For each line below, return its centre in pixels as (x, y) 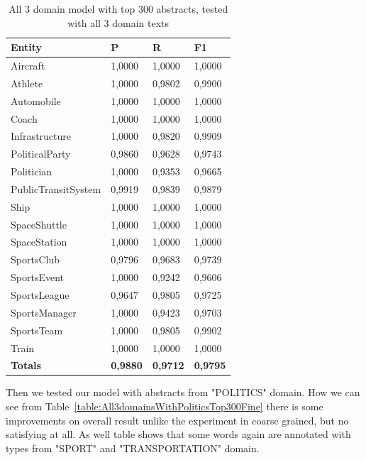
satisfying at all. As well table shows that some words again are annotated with (178, 434)
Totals (26, 365)
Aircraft (28, 66)
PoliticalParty (41, 154)
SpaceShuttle (39, 224)
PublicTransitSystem (56, 188)
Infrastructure (41, 136)
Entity (27, 47)
